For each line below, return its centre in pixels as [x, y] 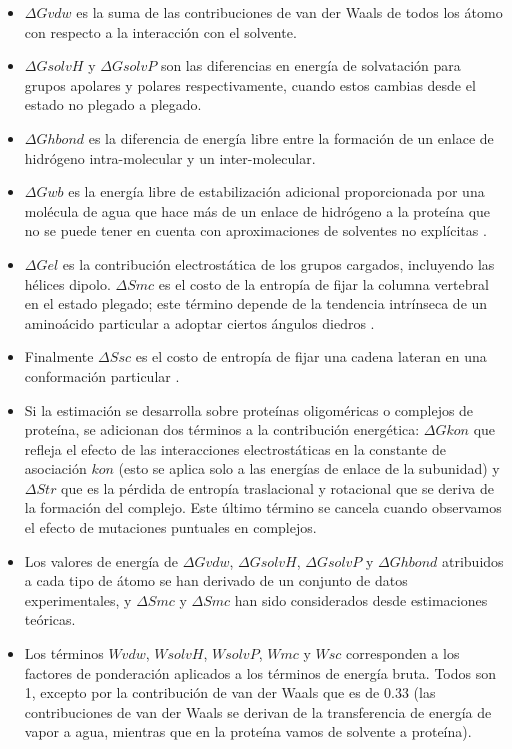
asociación [55, 468]
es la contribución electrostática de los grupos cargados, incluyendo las [278, 263]
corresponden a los [403, 653]
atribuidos [473, 560]
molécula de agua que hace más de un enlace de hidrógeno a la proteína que [257, 210]
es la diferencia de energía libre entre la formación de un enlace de [291, 137]
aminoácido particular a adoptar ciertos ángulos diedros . [199, 322]
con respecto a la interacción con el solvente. [160, 31]
